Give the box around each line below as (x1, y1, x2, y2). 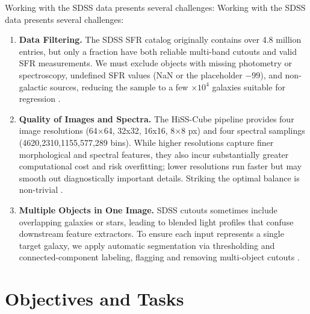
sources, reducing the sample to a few (50, 80, 188, 93)
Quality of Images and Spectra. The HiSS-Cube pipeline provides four (19, 112, 294, 125)
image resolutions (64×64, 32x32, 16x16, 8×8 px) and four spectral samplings (19, 124, 305, 137)
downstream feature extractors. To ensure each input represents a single (19, 227, 284, 240)
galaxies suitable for (212, 80, 285, 93)
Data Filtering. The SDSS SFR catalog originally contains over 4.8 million (19, 33, 302, 46)
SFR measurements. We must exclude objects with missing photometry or (19, 57, 293, 69)
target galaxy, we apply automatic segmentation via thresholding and (19, 239, 275, 251)
